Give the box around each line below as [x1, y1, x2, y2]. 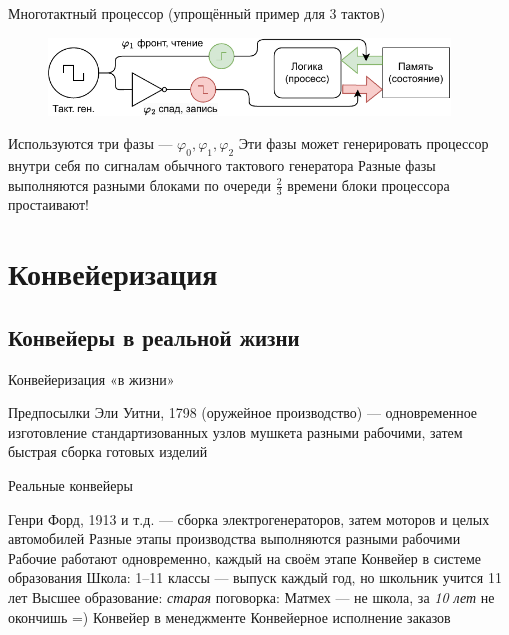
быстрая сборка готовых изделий [8, 441, 208, 462]
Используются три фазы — [8, 133, 173, 154]
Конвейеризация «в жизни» [8, 368, 175, 389]
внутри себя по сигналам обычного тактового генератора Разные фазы [8, 154, 436, 175]
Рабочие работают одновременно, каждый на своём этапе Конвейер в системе [8, 547, 482, 568]
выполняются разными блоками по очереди [8, 174, 272, 195]
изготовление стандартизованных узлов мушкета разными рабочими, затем [8, 421, 463, 442]
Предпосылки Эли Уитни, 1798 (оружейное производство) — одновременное [8, 402, 478, 423]
